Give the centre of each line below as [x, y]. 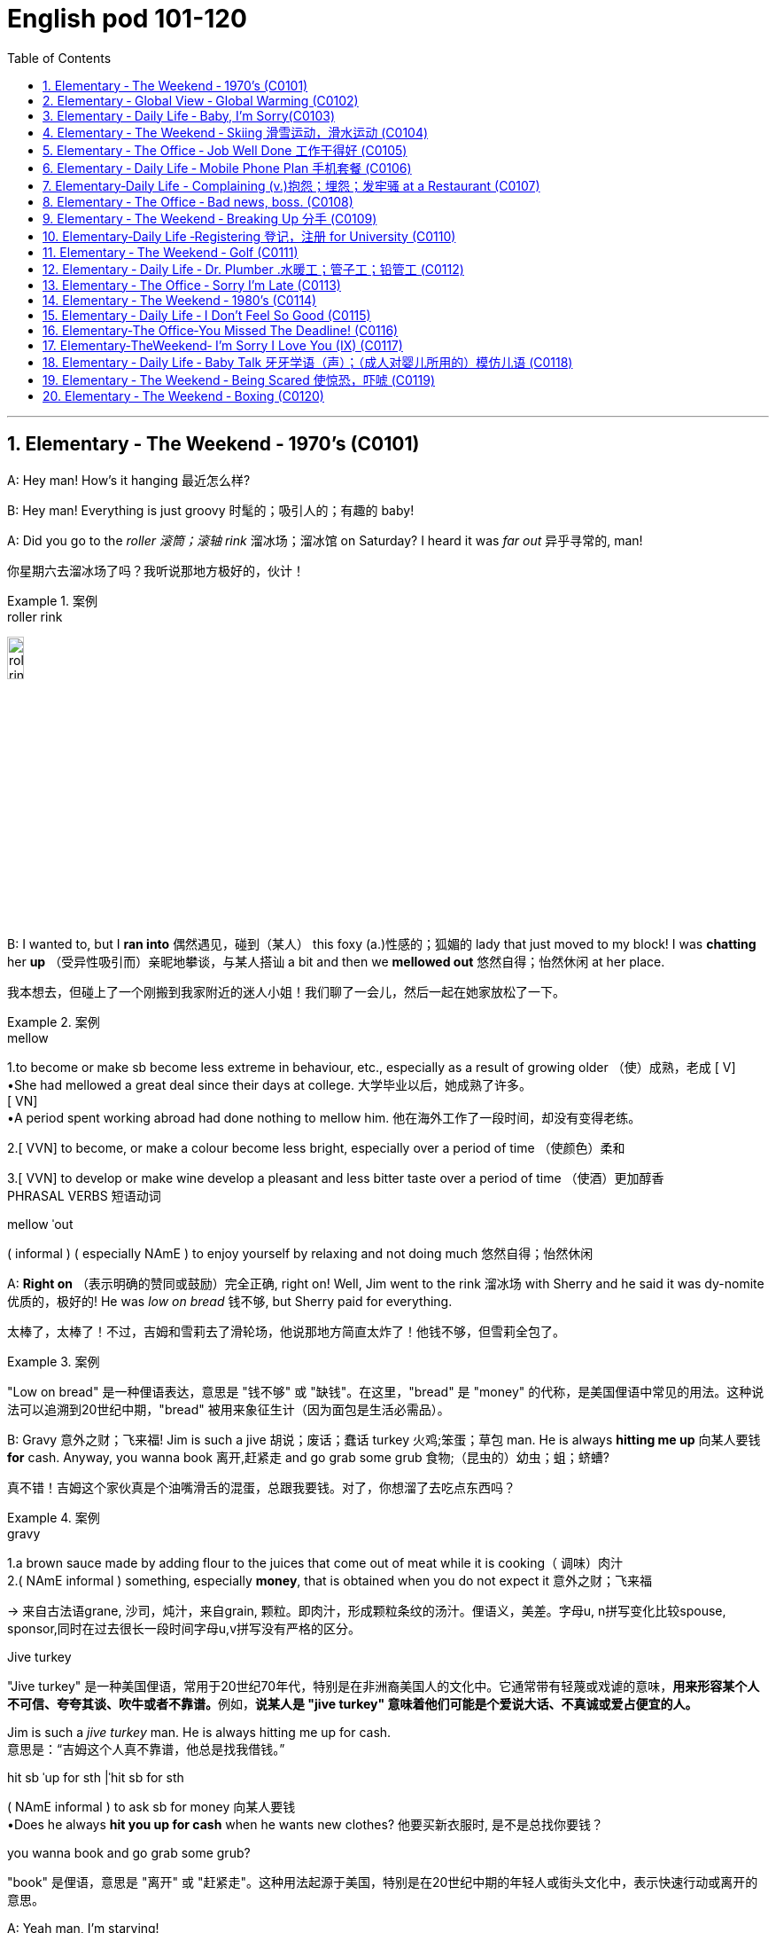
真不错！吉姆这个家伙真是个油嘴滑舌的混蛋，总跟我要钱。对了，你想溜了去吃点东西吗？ [261, 1488]
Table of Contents [59, 58]
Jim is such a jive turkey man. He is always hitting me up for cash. [199, 1733]
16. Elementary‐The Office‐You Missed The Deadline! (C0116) [221, 330]
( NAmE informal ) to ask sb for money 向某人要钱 [151, 1807]
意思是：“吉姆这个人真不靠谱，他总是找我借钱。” [146, 1749]
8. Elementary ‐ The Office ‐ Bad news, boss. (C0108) [198, 201]
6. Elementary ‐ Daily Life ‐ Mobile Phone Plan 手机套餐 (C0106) [227, 168]
